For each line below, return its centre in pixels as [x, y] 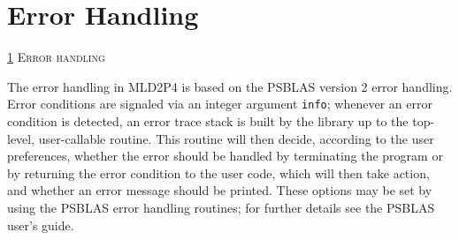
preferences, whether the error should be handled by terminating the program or [225, 156]
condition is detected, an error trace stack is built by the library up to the [208, 120]
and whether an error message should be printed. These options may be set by [220, 190]
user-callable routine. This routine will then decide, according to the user [236, 138]
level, [21, 138]
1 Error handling [56, 57]
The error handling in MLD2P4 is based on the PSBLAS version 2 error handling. [230, 86]
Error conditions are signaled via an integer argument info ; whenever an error [220, 104]
